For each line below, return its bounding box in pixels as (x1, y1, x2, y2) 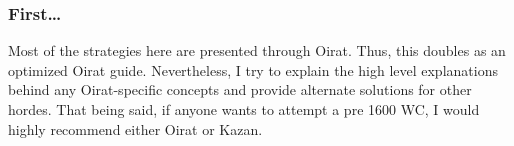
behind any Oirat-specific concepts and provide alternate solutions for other (8, 79, 472, 100)
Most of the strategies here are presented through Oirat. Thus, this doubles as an (8, 40, 506, 61)
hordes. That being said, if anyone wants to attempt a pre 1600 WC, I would (8, 99, 480, 119)
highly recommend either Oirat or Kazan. (8, 118, 263, 139)
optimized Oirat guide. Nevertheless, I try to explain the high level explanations (8, 59, 498, 80)
